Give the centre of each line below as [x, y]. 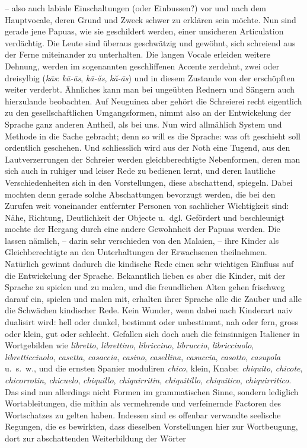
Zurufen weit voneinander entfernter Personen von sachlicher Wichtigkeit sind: [147, 206]
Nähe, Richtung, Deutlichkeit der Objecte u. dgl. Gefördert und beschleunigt [145, 217]
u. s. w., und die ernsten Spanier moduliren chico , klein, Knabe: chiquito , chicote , [154, 368]
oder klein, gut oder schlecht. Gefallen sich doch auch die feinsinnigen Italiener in [152, 333]
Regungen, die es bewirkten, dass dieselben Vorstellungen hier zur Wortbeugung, [151, 426]
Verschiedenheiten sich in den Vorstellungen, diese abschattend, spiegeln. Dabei [149, 182]
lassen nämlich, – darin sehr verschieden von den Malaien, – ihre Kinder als [142, 240]
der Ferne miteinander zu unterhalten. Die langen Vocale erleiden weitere [137, 54]
